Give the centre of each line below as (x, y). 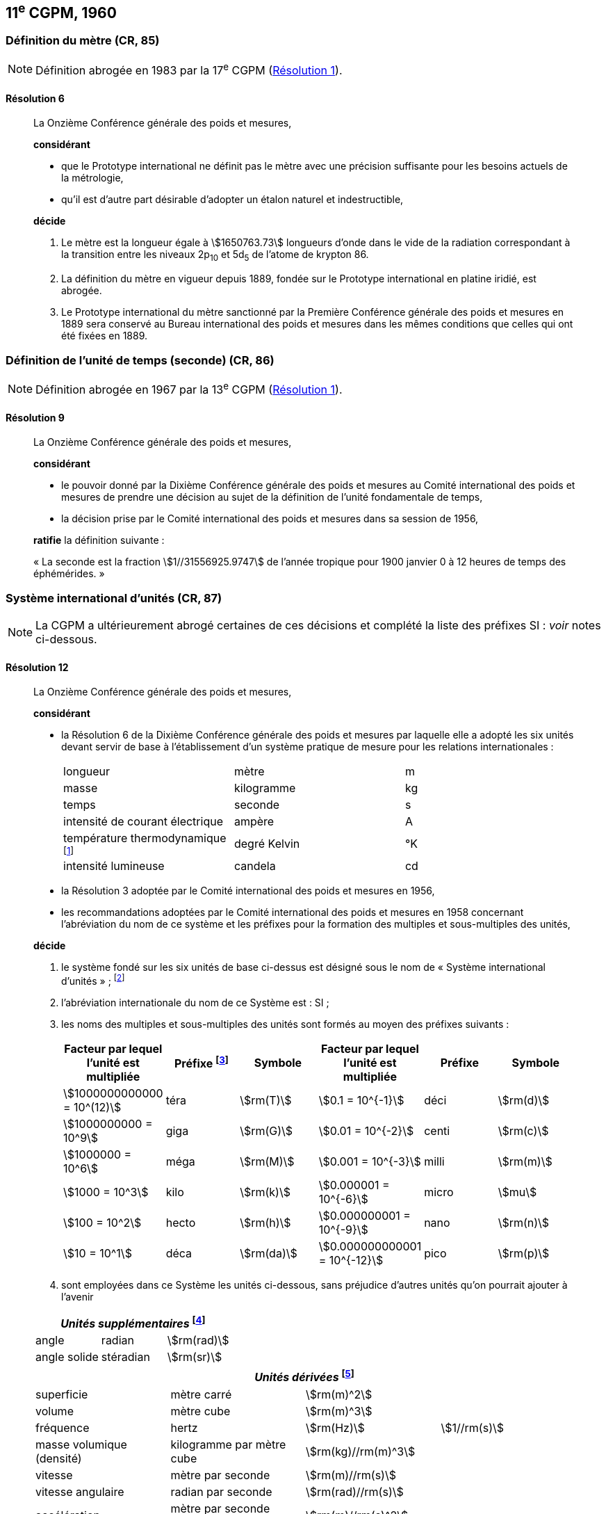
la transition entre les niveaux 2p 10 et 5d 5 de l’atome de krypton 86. (215, 256)
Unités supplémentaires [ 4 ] (133, 1323)
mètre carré (201, 1394)
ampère (254, 822)
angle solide (67, 1357)
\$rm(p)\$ (524, 1254)
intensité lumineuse (114, 866)
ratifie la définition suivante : (99, 540)
